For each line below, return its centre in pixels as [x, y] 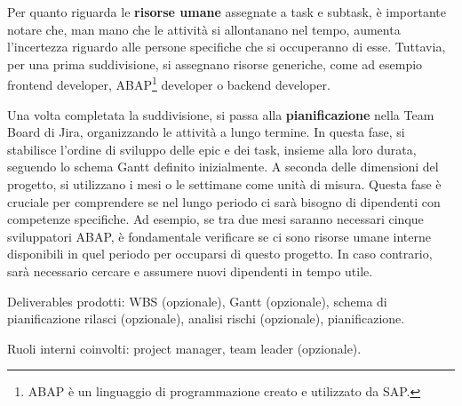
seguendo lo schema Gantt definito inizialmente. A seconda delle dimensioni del [223, 167]
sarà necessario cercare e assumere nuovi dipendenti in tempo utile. [190, 271]
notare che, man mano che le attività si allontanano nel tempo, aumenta [204, 29]
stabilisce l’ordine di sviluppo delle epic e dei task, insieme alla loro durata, [212, 149]
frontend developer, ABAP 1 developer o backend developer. [169, 84]
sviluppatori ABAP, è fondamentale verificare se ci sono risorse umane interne [219, 236]
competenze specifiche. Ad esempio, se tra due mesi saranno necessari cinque [215, 219]
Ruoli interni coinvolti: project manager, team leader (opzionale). [184, 348]
